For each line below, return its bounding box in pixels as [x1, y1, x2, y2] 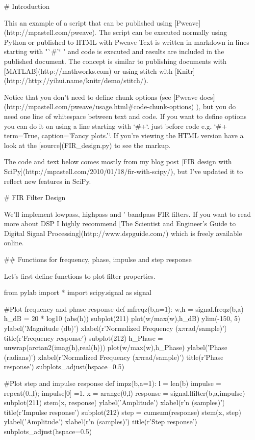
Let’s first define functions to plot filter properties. [4, 270, 155, 281]
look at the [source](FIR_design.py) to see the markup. [4, 140, 171, 150]
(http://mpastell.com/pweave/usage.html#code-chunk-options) [4, 101, 194, 112]
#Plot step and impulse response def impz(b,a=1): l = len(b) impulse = [4, 378, 222, 388]
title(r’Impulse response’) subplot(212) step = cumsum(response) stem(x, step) [4, 407, 241, 417]
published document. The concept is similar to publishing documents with [4, 56, 227, 66]
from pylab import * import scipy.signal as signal [4, 287, 152, 297]
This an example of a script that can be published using [4, 17, 172, 28]
